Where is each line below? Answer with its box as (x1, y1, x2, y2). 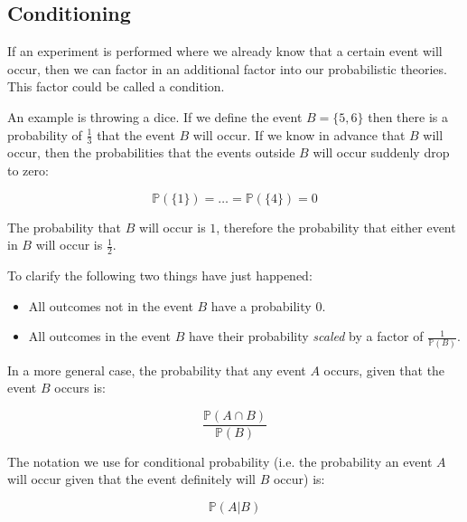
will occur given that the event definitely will (7, 470, 256, 489)
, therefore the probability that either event (216, 217, 456, 236)
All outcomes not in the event (28, 296, 193, 315)
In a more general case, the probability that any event (7, 360, 306, 379)
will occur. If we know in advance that (192, 125, 406, 144)
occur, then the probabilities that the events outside (7, 143, 295, 162)
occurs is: (54, 378, 106, 397)
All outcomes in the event (28, 327, 171, 346)
